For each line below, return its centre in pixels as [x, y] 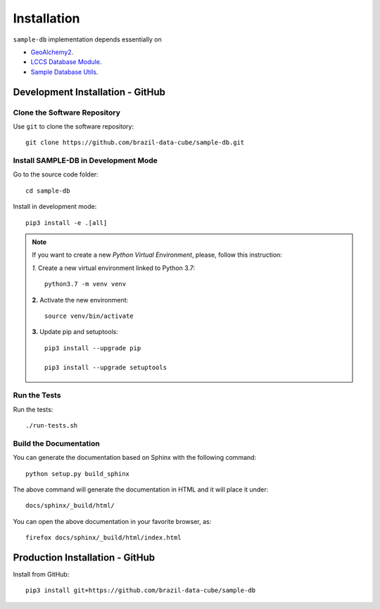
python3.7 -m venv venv [85, 284]
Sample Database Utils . [64, 72]
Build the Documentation [56, 443]
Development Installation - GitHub [89, 92]
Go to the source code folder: [56, 174]
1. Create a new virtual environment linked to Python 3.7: [114, 268]
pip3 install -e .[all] [66, 223]
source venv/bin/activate [89, 316]
